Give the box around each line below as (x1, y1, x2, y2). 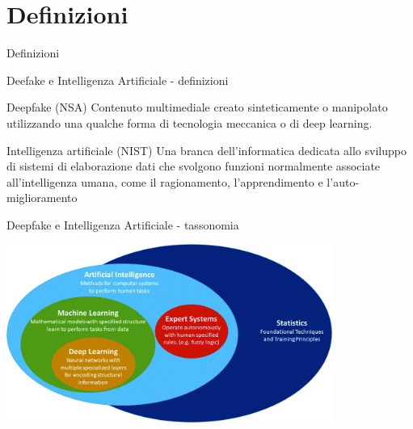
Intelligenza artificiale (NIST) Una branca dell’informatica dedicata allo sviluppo (6, 141, 407, 158)
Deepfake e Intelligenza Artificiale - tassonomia (6, 216, 239, 233)
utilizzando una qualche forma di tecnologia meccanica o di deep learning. (6, 114, 373, 131)
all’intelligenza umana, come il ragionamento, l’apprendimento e (6, 173, 323, 190)
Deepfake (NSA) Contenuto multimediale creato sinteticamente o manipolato (6, 99, 388, 116)
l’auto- (327, 173, 360, 190)
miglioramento (6, 189, 78, 206)
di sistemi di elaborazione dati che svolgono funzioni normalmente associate (6, 158, 381, 175)
